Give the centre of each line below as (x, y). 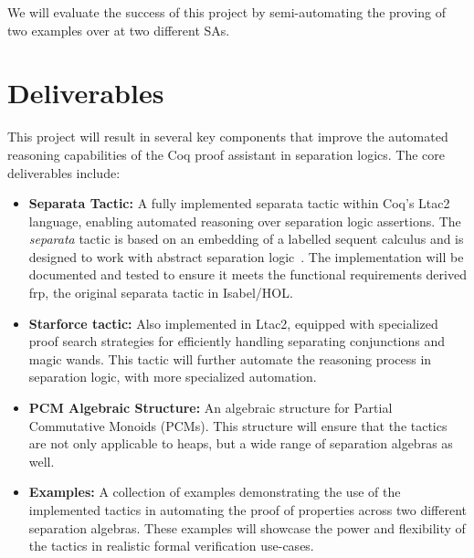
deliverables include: (64, 172)
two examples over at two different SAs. (119, 30)
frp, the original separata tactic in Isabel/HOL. (161, 293)
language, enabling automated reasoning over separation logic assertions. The (245, 221)
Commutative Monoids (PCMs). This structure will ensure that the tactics (238, 425)
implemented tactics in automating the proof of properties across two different (248, 510)
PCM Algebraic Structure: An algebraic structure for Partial (211, 408)
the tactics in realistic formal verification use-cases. (171, 546)
